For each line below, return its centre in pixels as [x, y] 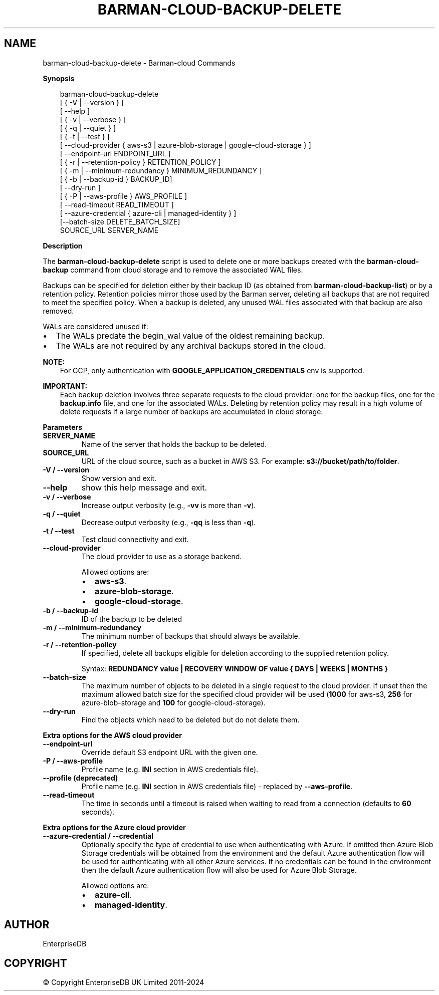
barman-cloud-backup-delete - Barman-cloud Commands [139, 63]
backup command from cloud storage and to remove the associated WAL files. [173, 270]
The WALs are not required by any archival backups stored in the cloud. [191, 345]
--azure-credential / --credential [98, 836]
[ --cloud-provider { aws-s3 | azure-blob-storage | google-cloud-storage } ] [185, 145]
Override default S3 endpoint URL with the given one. [170, 752]
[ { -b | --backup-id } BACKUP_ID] [116, 179]
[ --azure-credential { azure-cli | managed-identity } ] [148, 213]
